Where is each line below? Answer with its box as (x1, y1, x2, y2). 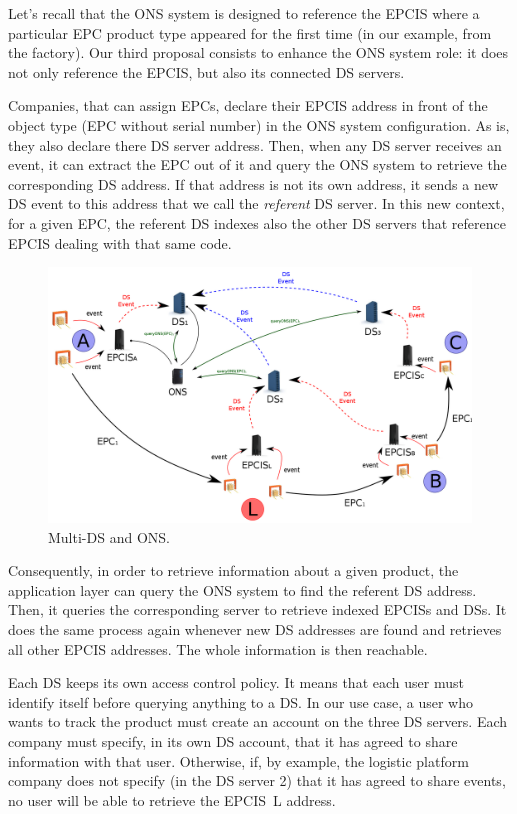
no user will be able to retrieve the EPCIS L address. (8, 789, 336, 810)
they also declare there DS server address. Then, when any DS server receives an (8, 134, 502, 155)
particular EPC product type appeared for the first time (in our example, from (8, 22, 492, 43)
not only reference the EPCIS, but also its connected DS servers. (8, 61, 405, 82)
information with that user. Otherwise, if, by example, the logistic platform (8, 750, 469, 771)
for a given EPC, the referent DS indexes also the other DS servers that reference (8, 212, 506, 233)
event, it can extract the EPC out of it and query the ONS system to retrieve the (8, 154, 507, 175)
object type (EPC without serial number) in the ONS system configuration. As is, (8, 114, 510, 135)
